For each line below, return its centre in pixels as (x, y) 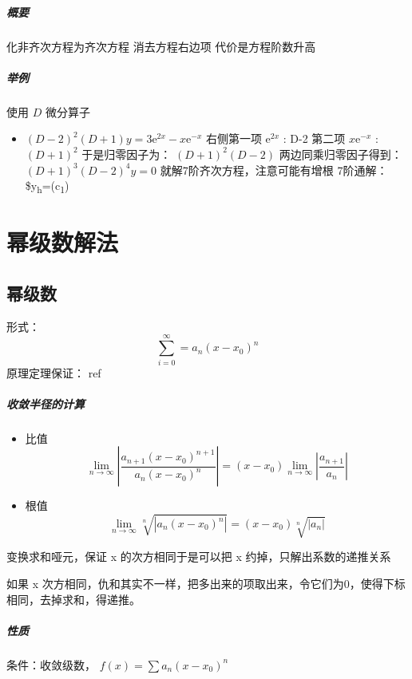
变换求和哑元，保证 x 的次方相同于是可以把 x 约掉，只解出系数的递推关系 (199, 557)
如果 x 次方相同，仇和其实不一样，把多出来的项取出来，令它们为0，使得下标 (206, 583)
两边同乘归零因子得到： (341, 154)
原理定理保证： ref (54, 372)
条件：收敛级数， (51, 664)
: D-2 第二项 (314, 138)
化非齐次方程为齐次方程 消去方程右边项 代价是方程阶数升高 (161, 46)
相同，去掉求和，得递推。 (73, 599)
